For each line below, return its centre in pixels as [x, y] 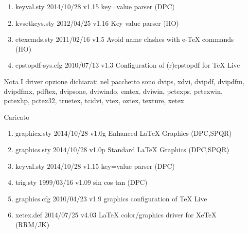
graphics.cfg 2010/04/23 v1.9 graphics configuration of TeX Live [111, 198]
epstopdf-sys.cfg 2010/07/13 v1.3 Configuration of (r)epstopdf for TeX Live [128, 65]
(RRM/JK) [32, 224]
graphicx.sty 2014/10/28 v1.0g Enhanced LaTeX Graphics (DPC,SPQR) [124, 133]
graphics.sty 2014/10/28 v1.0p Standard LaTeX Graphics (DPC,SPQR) [122, 149]
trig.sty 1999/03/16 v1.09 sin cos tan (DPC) [81, 182]
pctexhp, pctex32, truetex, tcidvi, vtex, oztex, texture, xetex [94, 100]
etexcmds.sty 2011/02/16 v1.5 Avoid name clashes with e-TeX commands [124, 39]
